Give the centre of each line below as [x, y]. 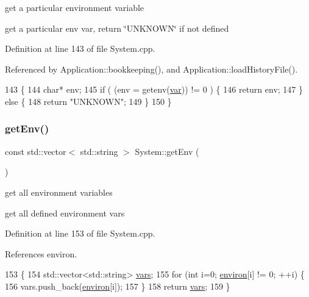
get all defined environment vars [65, 213]
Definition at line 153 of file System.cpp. [80, 233]
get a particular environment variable [75, 7]
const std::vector [36, 151]
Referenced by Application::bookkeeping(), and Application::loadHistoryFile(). [151, 69]
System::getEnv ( [167, 151]
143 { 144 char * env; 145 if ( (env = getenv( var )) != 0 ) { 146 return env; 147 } [154, 89]
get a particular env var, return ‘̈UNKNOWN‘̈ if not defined [117, 28]
